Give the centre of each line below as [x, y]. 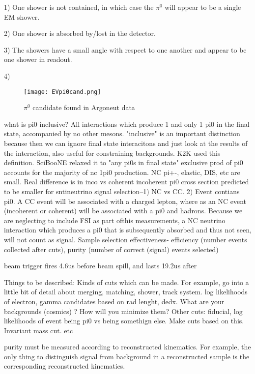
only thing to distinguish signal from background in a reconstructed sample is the [127, 356]
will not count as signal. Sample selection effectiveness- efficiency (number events [126, 239]
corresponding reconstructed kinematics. [65, 366]
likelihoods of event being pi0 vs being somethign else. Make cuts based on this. [124, 321]
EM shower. [22, 16]
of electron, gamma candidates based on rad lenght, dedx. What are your [114, 301]
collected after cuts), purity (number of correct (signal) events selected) [111, 249]
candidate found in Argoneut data [84, 107]
